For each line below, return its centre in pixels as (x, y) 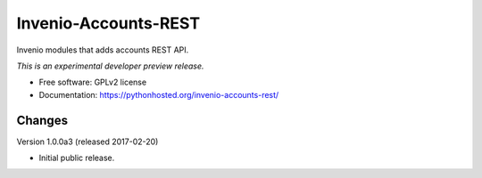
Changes (42, 120)
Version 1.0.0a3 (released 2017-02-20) (87, 142)
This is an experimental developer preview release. (110, 66)
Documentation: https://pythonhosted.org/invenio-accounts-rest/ (159, 94)
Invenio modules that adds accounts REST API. (103, 50)
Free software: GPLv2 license (93, 82)
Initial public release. (77, 158)
